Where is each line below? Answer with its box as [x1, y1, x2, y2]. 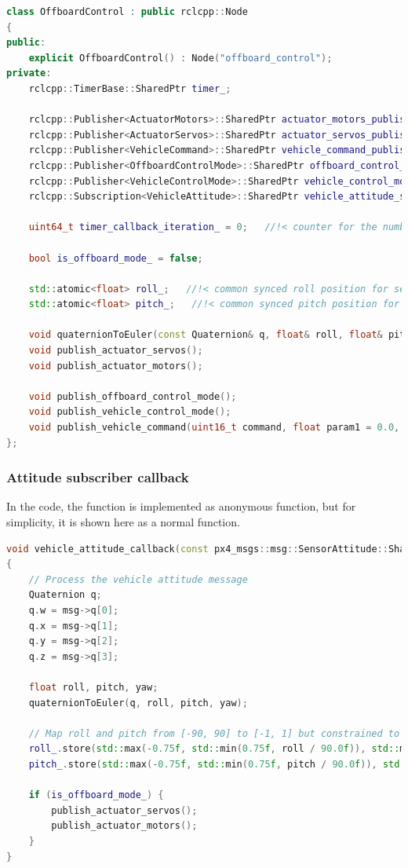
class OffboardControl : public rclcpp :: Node [6, 6, 248, 17]
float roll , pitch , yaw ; [28, 681, 158, 693]
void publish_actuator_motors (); [28, 360, 203, 372]
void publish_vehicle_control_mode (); [28, 406, 231, 418]
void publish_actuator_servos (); [28, 345, 203, 357]
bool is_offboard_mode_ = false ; [28, 252, 203, 264]
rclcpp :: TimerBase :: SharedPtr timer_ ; [28, 82, 231, 94]
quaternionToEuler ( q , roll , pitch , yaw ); [28, 697, 248, 709]
